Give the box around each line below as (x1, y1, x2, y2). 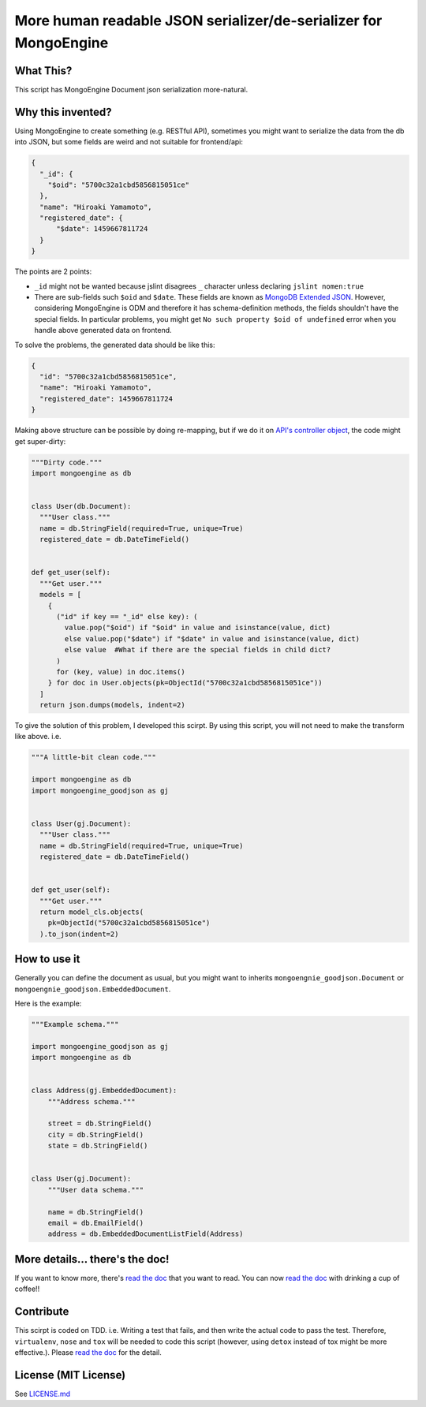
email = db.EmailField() (47, 1219, 144, 1227)
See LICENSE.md (14, 1389, 71, 1398)
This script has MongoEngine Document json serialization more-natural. (14, 84, 248, 94)
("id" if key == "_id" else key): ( (56, 612, 198, 621)
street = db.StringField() (47, 1119, 153, 1128)
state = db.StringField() (47, 1141, 148, 1151)
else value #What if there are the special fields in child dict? (64, 645, 331, 655)
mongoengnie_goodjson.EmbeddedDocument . (14, 984, 171, 994)
